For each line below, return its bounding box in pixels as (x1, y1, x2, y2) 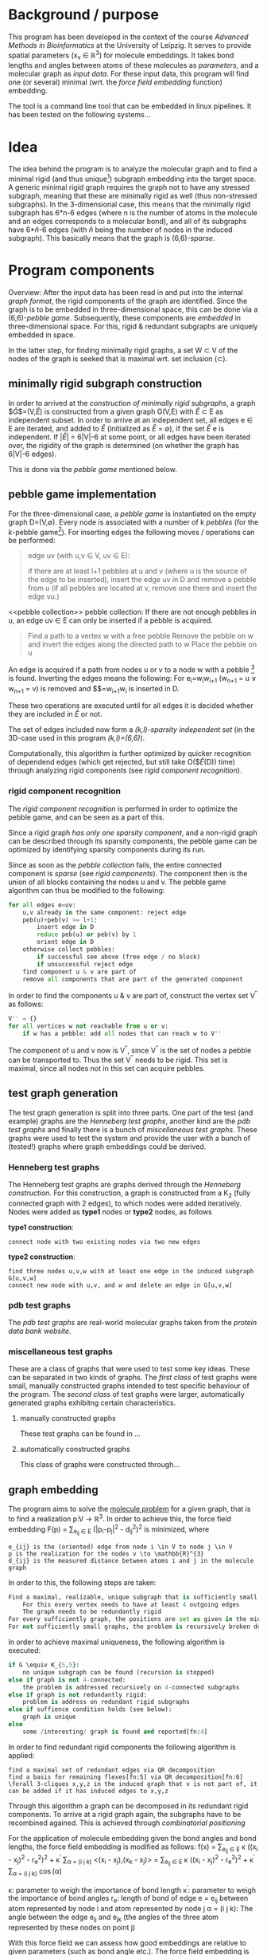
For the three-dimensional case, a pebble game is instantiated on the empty (8, 509, 257, 518)
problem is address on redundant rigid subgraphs (22, 1698, 191, 1706)
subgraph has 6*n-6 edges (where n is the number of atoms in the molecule (8, 207, 258, 217)
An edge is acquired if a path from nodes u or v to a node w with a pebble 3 (8, 663, 255, 675)
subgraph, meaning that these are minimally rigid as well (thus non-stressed (8, 191, 257, 200)
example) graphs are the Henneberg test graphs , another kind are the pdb (8, 1116, 250, 1126)
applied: (8, 1750, 35, 1760)
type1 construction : (8, 1222, 74, 1232)
